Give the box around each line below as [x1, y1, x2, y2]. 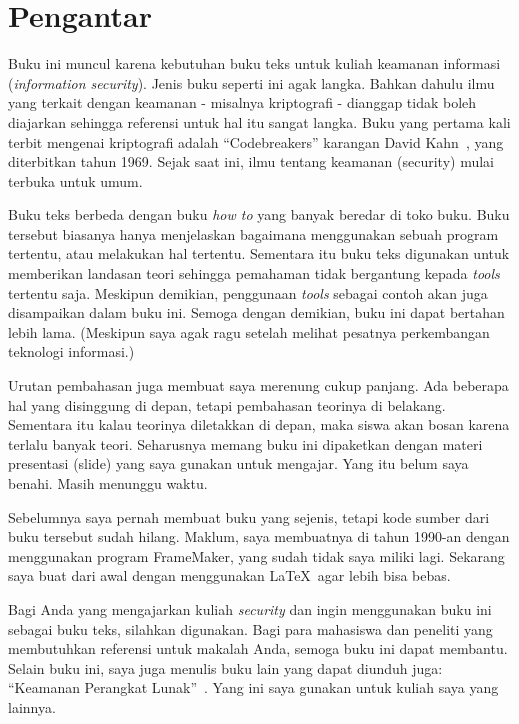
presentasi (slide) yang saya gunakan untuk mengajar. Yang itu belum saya [8, 453, 469, 474]
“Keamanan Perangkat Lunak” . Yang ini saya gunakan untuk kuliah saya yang [8, 677, 499, 698]
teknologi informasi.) [8, 341, 135, 362]
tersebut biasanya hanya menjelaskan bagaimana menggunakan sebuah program [8, 223, 499, 244]
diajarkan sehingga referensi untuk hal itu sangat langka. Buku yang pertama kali [8, 111, 511, 132]
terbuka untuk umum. [8, 170, 143, 191]
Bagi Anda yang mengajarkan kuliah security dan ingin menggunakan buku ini [8, 598, 492, 619]
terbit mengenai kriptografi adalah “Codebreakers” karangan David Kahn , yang [8, 131, 504, 152]
